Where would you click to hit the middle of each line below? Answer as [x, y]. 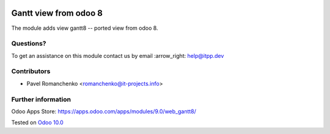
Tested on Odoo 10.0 [37, 122]
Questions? [29, 44]
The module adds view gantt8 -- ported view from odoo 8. [85, 28]
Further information [41, 99]
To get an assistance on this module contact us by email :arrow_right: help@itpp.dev [118, 55]
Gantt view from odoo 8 [57, 13]
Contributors [31, 71]
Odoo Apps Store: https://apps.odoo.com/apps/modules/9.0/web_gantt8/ [104, 111]
